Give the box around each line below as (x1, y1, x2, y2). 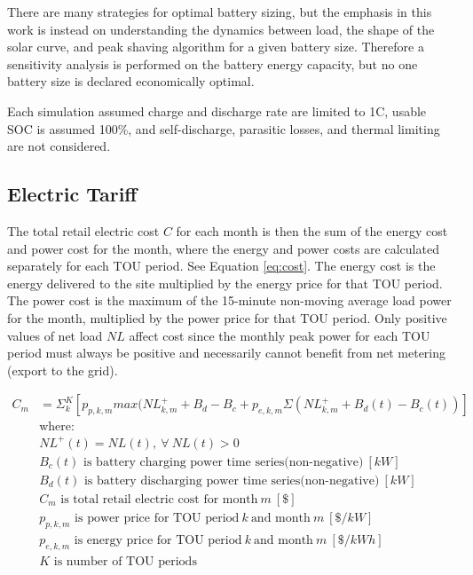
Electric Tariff (7, 180, 138, 208)
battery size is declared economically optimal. (7, 72, 255, 91)
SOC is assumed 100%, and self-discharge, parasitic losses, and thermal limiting (7, 119, 440, 138)
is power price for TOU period (75, 512, 240, 524)
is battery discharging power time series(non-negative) (83, 474, 380, 487)
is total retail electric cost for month (60, 492, 258, 506)
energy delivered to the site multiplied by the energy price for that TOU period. (7, 273, 443, 292)
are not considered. (7, 137, 111, 155)
